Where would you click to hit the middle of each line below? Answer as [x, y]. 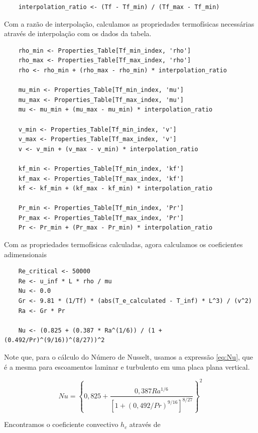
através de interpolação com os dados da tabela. [78, 33]
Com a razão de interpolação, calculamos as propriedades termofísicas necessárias [129, 23]
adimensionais [25, 254]
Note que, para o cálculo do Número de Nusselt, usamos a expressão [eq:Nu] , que [128, 357]
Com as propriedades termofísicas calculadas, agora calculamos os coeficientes [123, 244]
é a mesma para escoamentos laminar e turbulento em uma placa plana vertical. [127, 366]
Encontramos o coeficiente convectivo [61, 424]
